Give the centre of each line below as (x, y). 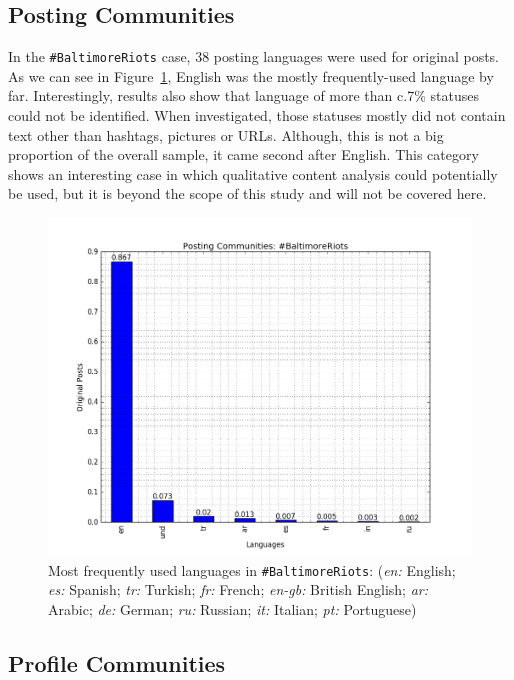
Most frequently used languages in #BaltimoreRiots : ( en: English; (252, 569)
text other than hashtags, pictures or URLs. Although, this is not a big (226, 134)
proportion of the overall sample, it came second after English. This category (243, 154)
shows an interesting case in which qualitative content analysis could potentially (253, 173)
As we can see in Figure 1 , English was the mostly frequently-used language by (251, 75)
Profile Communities (117, 662)
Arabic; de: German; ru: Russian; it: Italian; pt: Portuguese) (232, 608)
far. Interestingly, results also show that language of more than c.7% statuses (243, 95)
